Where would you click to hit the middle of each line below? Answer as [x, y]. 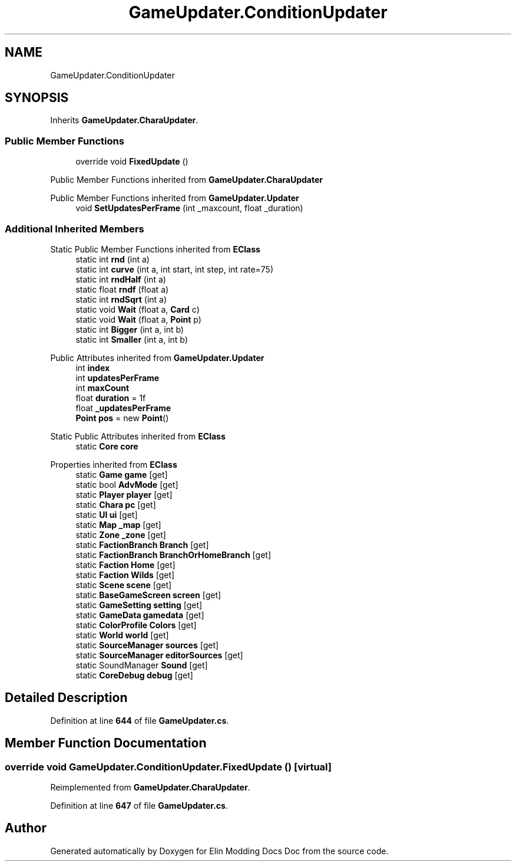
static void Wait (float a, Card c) [138, 309]
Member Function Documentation [106, 743]
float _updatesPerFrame [123, 408]
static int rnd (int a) [113, 259]
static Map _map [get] [118, 524]
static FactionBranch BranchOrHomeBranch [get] [173, 555]
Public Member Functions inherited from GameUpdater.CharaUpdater [186, 180]
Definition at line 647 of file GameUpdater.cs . [139, 806]
